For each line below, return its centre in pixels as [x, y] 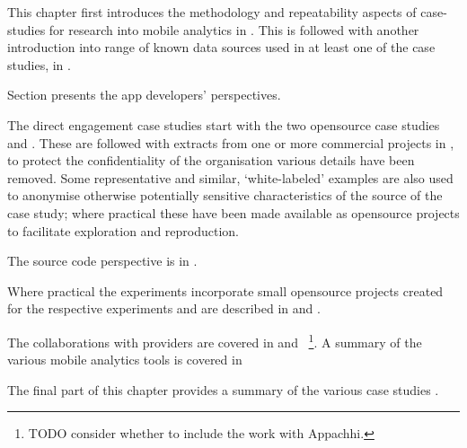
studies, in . [39, 64]
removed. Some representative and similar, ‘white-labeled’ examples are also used [230, 177]
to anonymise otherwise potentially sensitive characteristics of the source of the [225, 195]
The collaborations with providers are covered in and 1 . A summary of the [215, 340]
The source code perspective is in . [102, 261]
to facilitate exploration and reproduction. [123, 230]
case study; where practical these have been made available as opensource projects [233, 212]
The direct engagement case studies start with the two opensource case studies [224, 124]
